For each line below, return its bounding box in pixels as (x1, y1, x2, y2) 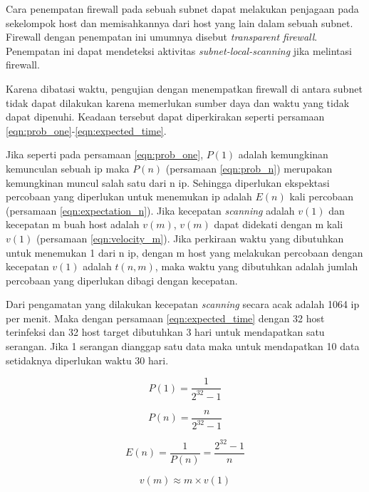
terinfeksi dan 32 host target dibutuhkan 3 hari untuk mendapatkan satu (6, 324, 325, 339)
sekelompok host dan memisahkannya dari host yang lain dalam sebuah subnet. (6, 15, 353, 30)
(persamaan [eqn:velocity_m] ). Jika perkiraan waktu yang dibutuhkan (36, 230, 344, 245)
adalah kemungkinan (238, 147, 328, 162)
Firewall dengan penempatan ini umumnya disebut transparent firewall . (6, 29, 318, 44)
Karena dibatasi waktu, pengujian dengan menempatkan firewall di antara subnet (6, 81, 363, 96)
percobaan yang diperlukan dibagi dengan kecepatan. (6, 272, 238, 287)
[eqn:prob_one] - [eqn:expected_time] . (6, 123, 167, 138)
